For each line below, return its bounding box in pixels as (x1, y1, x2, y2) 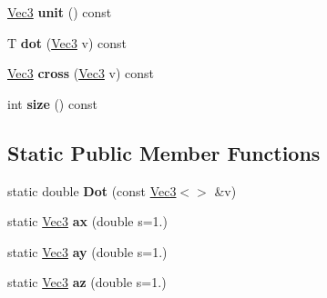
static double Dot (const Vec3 (7, 181, 177, 200)
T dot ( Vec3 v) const (7, 33, 128, 52)
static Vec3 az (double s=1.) (7, 273, 167, 292)
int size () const (7, 94, 97, 113)
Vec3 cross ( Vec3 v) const (7, 64, 155, 83)
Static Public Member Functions (7, 138, 321, 166)
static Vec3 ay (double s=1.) (7, 242, 168, 261)
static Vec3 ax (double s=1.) (7, 212, 168, 231)
